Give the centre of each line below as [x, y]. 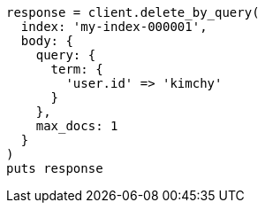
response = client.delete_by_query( [133, 12]
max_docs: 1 [77, 126]
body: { [47, 41]
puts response [55, 168]
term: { [77, 69]
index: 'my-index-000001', [114, 27]
